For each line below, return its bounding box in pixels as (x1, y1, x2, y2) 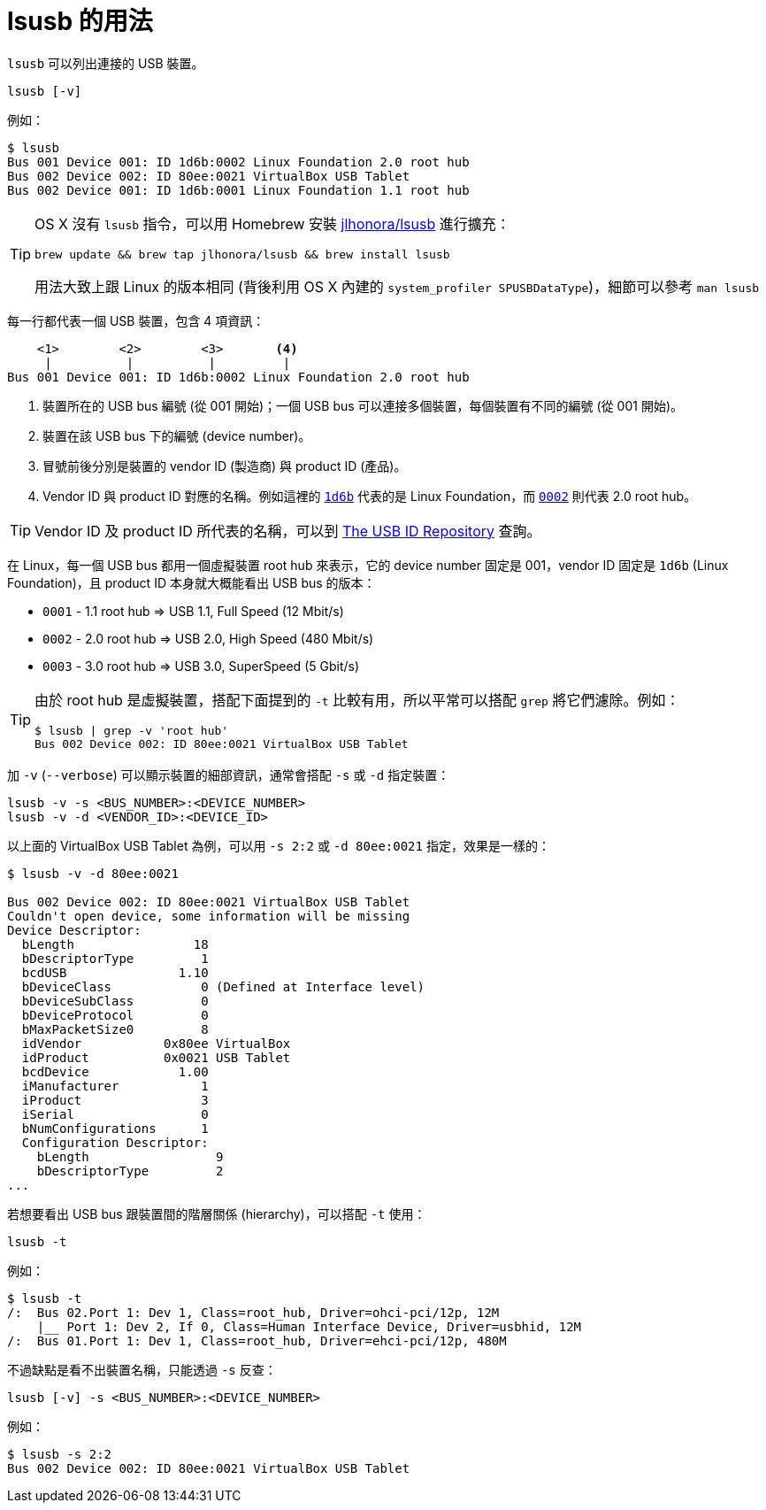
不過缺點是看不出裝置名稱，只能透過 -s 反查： (7, 1361, 277, 1377)
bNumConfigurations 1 (21, 1121, 209, 1136)
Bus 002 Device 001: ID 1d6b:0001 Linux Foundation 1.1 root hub (7, 182, 470, 197)
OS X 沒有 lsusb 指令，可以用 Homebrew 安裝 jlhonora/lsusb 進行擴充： (34, 214, 510, 233)
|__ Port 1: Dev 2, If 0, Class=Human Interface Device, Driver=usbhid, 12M (36, 1319, 582, 1334)
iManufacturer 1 (21, 1078, 209, 1093)
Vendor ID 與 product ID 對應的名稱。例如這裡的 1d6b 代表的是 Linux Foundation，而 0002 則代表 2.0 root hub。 (42, 488, 697, 504)
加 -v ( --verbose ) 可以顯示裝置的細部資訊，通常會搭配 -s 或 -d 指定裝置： (7, 767, 450, 782)
